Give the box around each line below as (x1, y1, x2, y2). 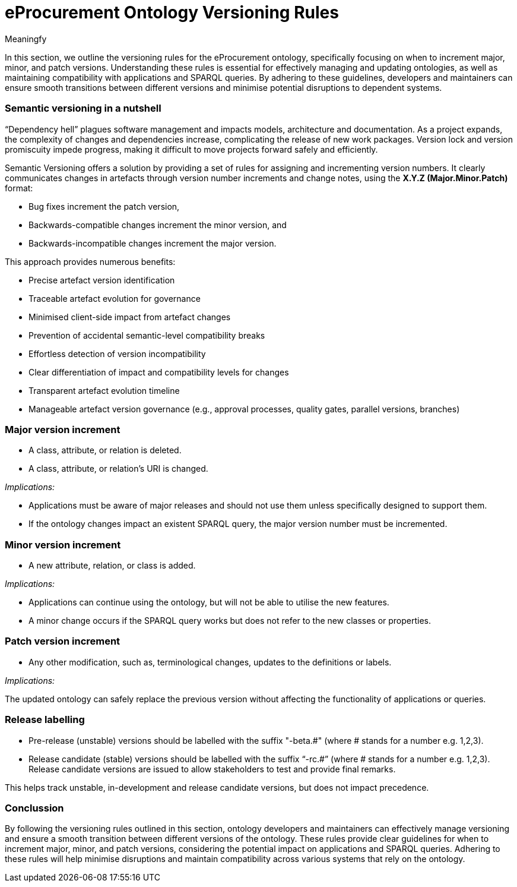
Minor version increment (5, 538, 121, 551)
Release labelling (5, 714, 85, 726)
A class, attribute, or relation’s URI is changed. (28, 463, 208, 474)
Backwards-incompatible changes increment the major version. (28, 238, 277, 248)
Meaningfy (5, 33, 47, 44)
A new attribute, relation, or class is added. (28, 560, 196, 570)
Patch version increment (5, 635, 120, 648)
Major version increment (5, 423, 120, 435)
